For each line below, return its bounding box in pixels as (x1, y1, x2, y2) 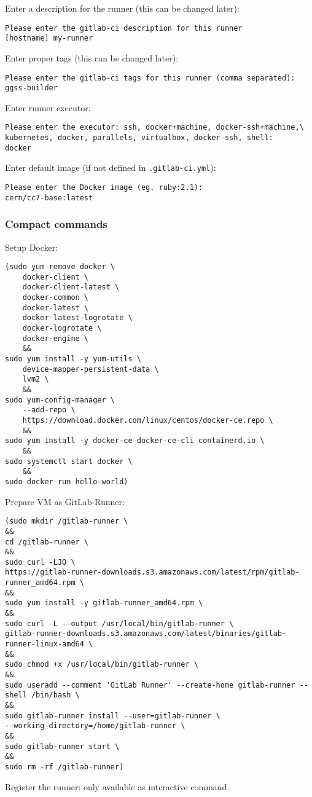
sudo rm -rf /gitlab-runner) (5, 762, 124, 771)
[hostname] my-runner (5, 34, 93, 43)
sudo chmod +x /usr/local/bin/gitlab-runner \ (5, 660, 198, 669)
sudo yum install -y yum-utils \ (5, 355, 141, 364)
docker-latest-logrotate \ (22, 313, 133, 323)
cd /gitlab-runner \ (5, 537, 89, 546)
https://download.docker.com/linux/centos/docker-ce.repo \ (22, 416, 273, 425)
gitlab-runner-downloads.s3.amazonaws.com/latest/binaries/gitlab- (5, 629, 287, 638)
